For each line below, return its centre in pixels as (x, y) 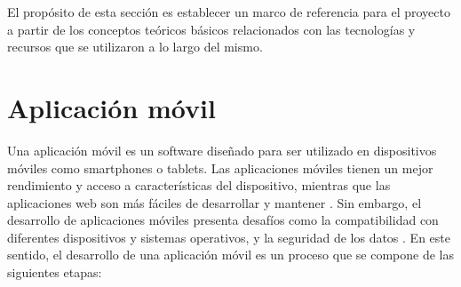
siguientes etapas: (55, 272)
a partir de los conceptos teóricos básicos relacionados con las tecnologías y (211, 29)
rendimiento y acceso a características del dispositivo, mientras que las (199, 185)
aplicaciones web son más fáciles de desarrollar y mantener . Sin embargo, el (215, 202)
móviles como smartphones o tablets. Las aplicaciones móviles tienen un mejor (220, 167)
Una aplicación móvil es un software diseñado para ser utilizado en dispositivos (222, 150)
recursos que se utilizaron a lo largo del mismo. (135, 47)
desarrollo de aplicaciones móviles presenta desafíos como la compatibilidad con (223, 220)
